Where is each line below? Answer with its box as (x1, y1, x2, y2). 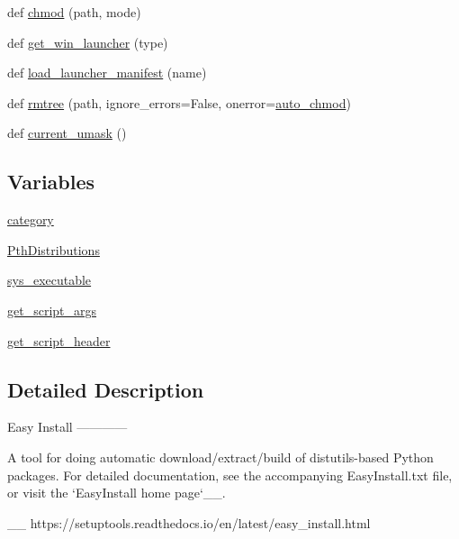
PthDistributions (7, 240, 100, 259)
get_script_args (7, 300, 97, 319)
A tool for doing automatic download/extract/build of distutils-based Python (7, 447, 434, 466)
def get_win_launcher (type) (7, 32, 168, 51)
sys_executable (7, 270, 92, 289)
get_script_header (7, 331, 111, 350)
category (7, 210, 54, 229)
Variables (7, 168, 95, 196)
